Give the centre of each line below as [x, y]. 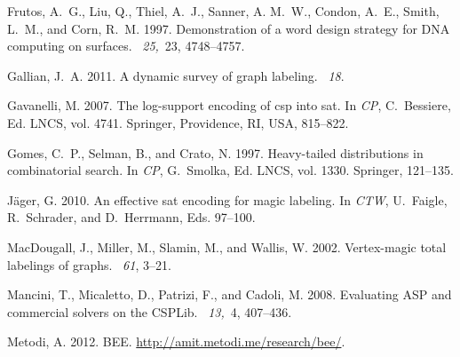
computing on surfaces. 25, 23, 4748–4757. [126, 46]
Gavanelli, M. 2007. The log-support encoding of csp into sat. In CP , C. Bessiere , [229, 105]
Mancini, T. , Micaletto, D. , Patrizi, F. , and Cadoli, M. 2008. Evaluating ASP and [230, 294]
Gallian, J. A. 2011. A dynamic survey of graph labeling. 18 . [176, 75]
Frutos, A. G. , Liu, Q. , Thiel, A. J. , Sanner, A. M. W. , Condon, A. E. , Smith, [223, 11]
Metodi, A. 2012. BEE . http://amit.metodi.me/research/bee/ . [176, 341]
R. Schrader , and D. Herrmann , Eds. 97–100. [131, 217]
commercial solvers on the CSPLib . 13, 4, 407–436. [150, 311]
